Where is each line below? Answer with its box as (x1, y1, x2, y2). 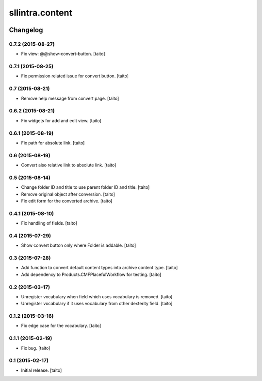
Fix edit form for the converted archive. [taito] (21, 198, 113, 204)
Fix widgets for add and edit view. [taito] (21, 117, 102, 124)
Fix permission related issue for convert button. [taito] (21, 73, 129, 79)
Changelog (9, 26, 43, 34)
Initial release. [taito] (21, 367, 62, 373)
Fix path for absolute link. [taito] (21, 140, 85, 145)
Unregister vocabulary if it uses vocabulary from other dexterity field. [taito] (21, 301, 173, 307)
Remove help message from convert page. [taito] (21, 95, 119, 101)
